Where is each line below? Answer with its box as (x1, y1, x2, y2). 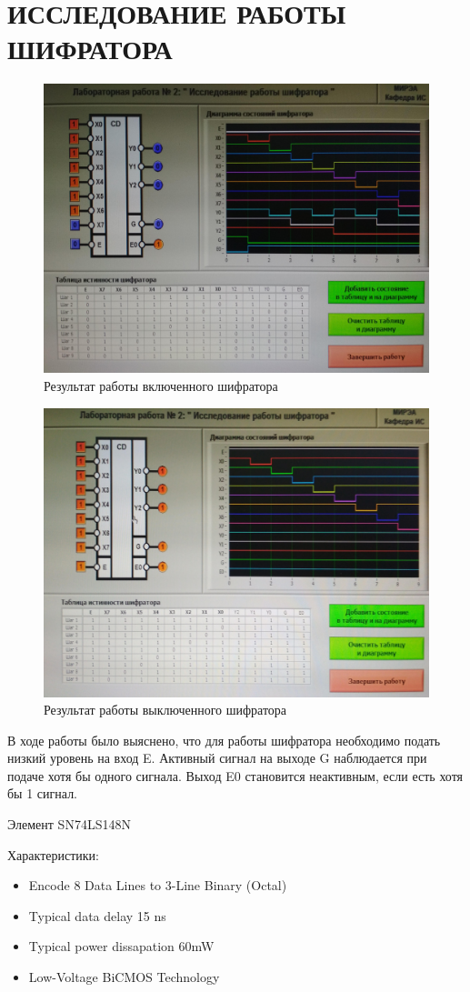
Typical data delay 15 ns (28, 906, 166, 925)
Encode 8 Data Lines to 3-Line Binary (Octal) (28, 876, 287, 895)
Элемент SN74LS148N (7, 815, 131, 834)
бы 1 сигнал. (7, 784, 78, 803)
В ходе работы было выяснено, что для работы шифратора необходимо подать (7, 730, 441, 749)
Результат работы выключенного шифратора (44, 700, 287, 719)
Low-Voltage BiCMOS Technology (28, 967, 220, 987)
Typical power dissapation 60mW (28, 937, 215, 956)
